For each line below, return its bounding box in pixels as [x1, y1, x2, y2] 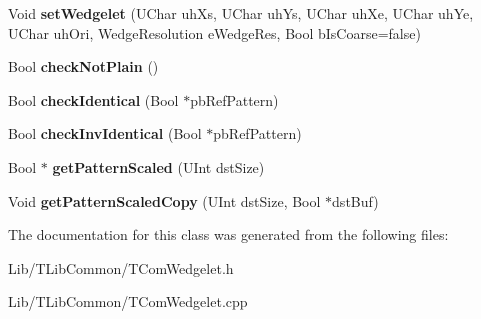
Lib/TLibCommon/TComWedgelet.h [8, 257, 234, 278]
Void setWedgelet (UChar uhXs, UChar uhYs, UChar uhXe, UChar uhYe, [8, 3, 474, 23]
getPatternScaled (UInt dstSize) [52, 156, 265, 177]
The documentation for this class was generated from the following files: [8, 224, 449, 245]
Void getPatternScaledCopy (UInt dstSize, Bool [8, 190, 321, 211]
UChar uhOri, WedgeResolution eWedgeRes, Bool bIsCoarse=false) [8, 22, 421, 43]
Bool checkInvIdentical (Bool [8, 123, 202, 144]
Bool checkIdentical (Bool [8, 89, 179, 110]
